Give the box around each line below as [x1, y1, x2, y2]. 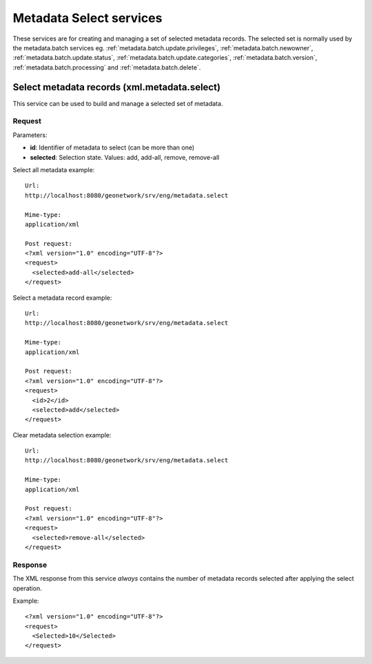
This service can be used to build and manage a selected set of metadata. [12, 99, 223, 107]
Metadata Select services [12, 10, 163, 25]
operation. [12, 584, 42, 592]
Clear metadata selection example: [12, 430, 112, 439]
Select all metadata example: [12, 165, 95, 174]
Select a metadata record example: [12, 293, 112, 302]
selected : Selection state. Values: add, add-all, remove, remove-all [30, 153, 220, 161]
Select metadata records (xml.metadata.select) [12, 81, 220, 93]
